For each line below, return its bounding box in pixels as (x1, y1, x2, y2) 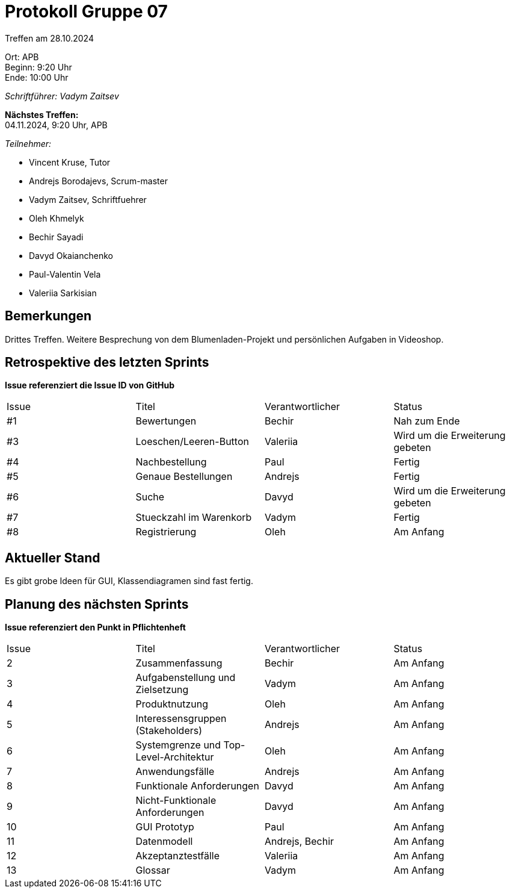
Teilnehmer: (5, 138, 52, 149)
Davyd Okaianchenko (29, 250, 113, 261)
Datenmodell (135, 835, 193, 848)
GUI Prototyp (135, 821, 194, 833)
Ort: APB (5, 51, 39, 62)
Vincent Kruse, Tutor (29, 157, 111, 167)
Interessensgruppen (135, 712, 227, 725)
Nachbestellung (135, 456, 207, 468)
